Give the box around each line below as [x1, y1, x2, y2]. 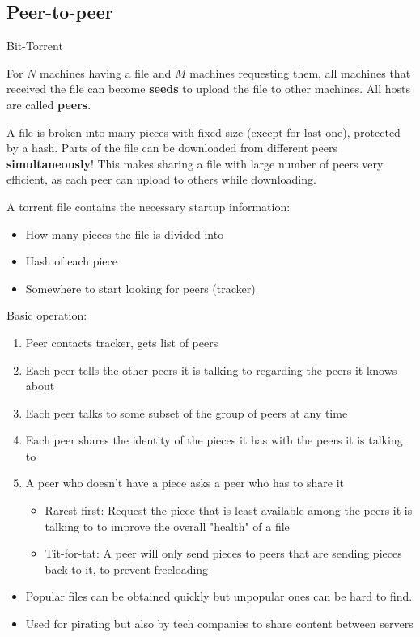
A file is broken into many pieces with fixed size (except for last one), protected [6, 123, 401, 140]
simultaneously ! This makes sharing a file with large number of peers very [6, 155, 384, 172]
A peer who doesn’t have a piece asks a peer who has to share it [25, 474, 345, 491]
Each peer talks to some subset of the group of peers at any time [25, 404, 348, 421]
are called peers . [6, 96, 91, 113]
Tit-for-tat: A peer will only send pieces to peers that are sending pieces [45, 545, 402, 562]
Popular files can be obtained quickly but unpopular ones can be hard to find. [25, 588, 413, 605]
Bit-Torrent [6, 37, 63, 54]
